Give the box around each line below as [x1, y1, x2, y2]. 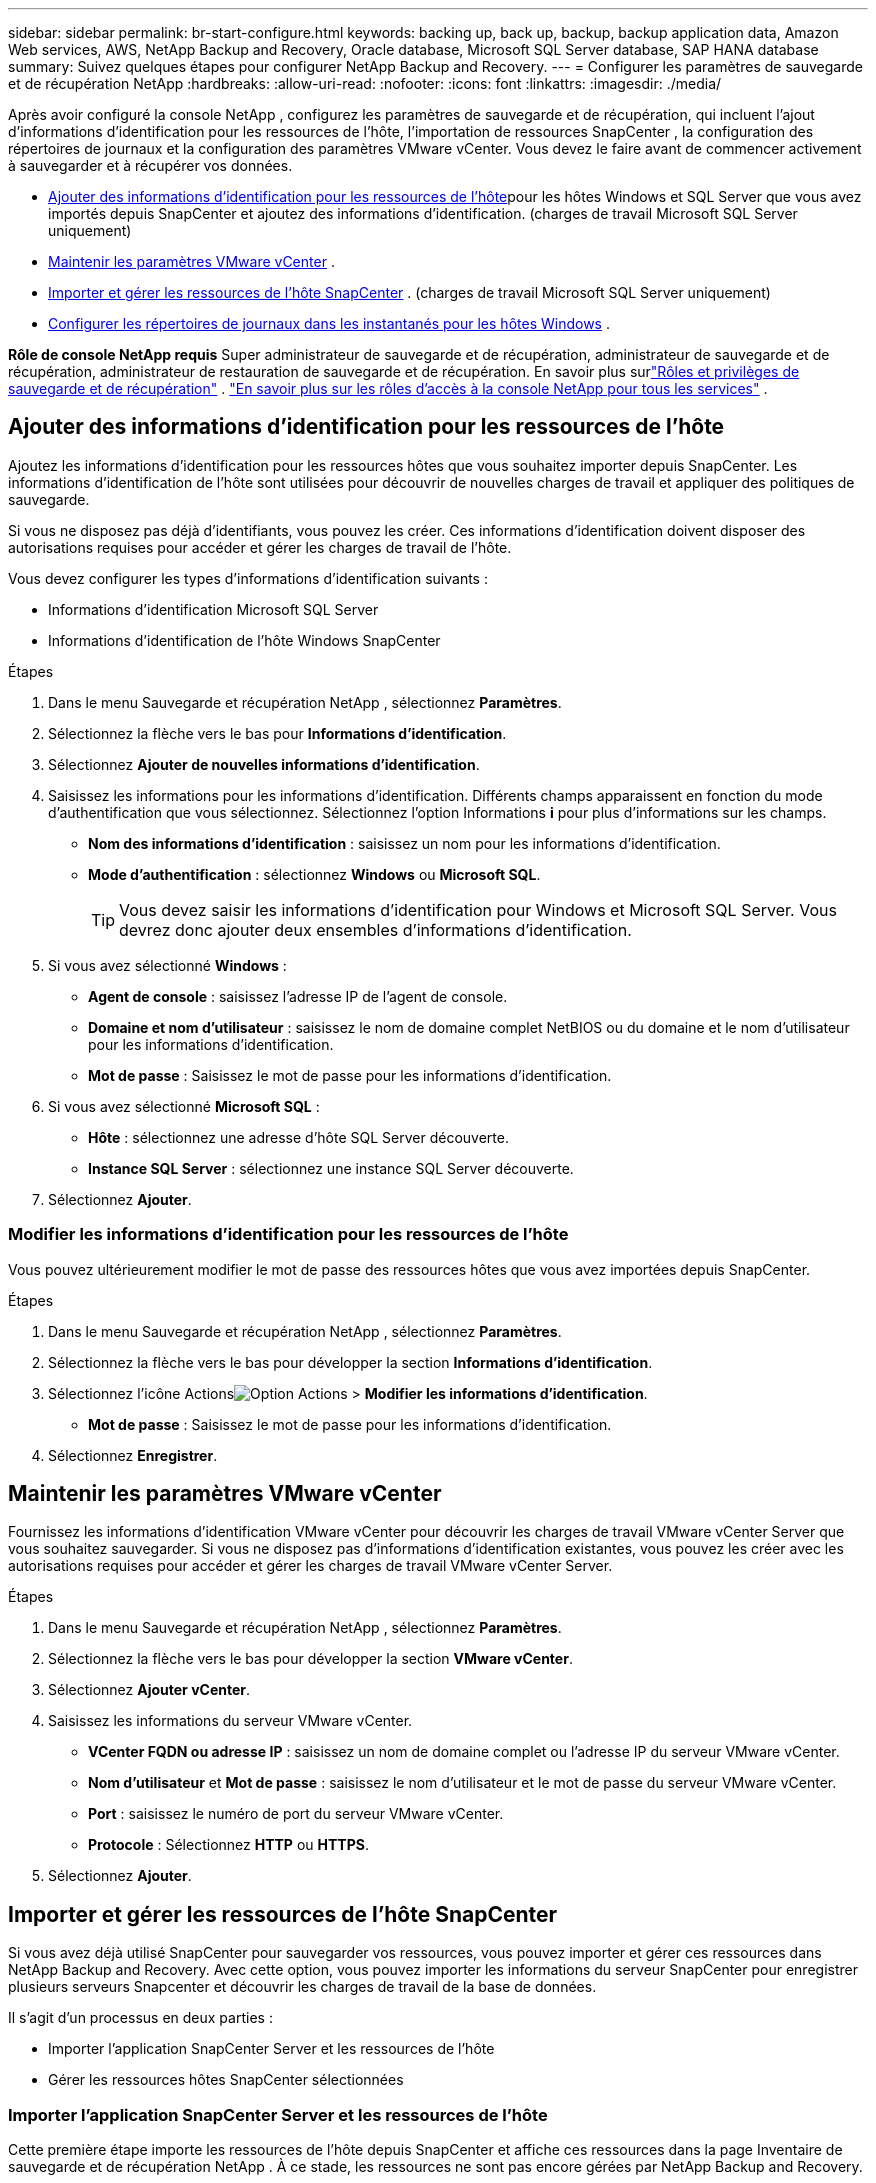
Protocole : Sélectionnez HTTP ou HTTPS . [88, 1836, 369, 1854]
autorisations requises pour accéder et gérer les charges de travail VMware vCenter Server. [8, 1557, 613, 1575]
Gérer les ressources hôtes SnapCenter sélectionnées [48, 2071, 404, 2089]
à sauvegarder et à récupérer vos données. [8, 157, 293, 174]
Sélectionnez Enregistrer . [48, 1446, 218, 1464]
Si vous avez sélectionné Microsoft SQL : [48, 1097, 320, 1115]
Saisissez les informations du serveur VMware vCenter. [48, 1712, 413, 1730]
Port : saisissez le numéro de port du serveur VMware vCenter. [88, 1805, 504, 1823]
